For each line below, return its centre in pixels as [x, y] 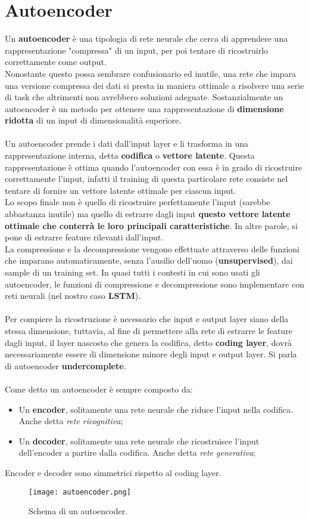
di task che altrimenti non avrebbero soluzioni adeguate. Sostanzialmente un [144, 97]
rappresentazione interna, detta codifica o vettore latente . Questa [130, 155]
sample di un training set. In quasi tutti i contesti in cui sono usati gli [132, 272]
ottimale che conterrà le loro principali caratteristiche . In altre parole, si [151, 225]
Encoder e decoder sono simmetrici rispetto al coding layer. [113, 472]
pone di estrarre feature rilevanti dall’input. [84, 237]
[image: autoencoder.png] [80, 492]
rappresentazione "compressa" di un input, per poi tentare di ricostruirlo [137, 50]
